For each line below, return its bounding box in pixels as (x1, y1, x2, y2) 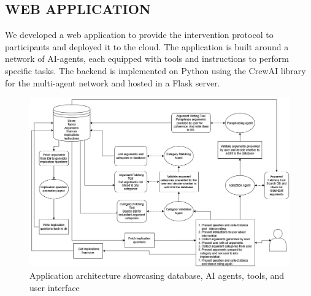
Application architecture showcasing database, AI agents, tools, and (29, 268, 285, 281)
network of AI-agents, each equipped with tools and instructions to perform (5, 52, 289, 65)
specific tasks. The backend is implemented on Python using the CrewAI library (5, 64, 306, 77)
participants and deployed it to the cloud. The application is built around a (5, 40, 289, 53)
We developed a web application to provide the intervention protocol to (5, 28, 274, 41)
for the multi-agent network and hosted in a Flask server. (5, 76, 220, 89)
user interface (29, 281, 80, 294)
